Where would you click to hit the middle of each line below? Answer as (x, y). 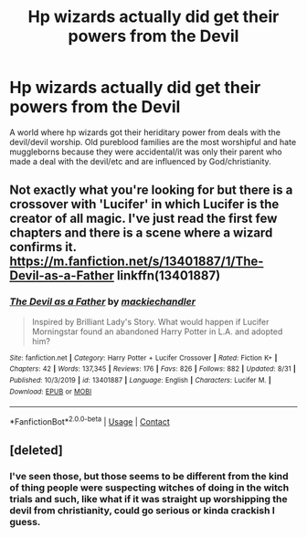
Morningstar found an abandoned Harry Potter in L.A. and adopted (157, 332)
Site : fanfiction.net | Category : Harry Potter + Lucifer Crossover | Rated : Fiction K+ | (143, 358)
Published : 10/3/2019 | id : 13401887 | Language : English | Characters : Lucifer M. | (140, 380)
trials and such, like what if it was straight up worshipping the (148, 500)
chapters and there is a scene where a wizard (141, 233)
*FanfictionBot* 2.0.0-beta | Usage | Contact (90, 421)
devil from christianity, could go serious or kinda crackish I (143, 511)
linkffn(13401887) (169, 276)
